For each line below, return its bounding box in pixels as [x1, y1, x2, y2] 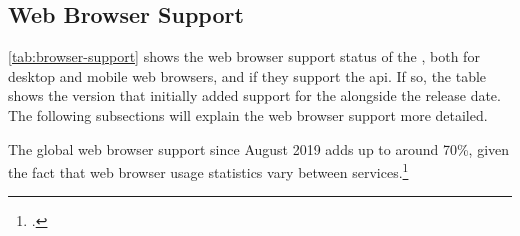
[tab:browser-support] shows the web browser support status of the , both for [8, 46, 480, 67]
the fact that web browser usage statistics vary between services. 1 [8, 159, 409, 182]
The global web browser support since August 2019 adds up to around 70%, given [8, 138, 510, 159]
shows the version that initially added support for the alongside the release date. [8, 85, 501, 106]
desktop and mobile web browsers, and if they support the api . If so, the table [8, 65, 487, 86]
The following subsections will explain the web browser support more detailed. [8, 104, 488, 125]
